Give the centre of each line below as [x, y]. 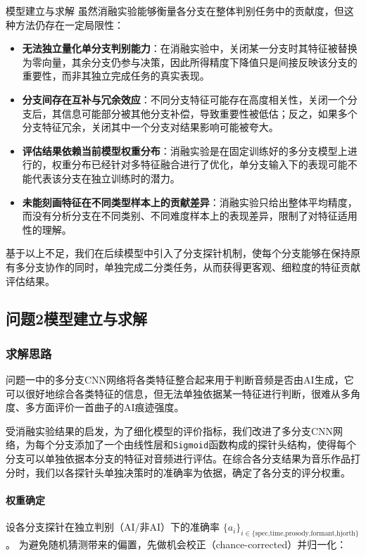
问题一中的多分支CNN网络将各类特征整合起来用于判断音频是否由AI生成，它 [180, 380]
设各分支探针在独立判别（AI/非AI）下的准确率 [113, 527]
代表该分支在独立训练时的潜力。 [106, 178]
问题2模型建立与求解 [77, 318]
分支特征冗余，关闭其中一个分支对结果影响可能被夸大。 [150, 127]
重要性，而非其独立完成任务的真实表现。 [116, 76]
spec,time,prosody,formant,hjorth [305, 533]
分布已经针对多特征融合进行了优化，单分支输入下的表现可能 [209, 164]
